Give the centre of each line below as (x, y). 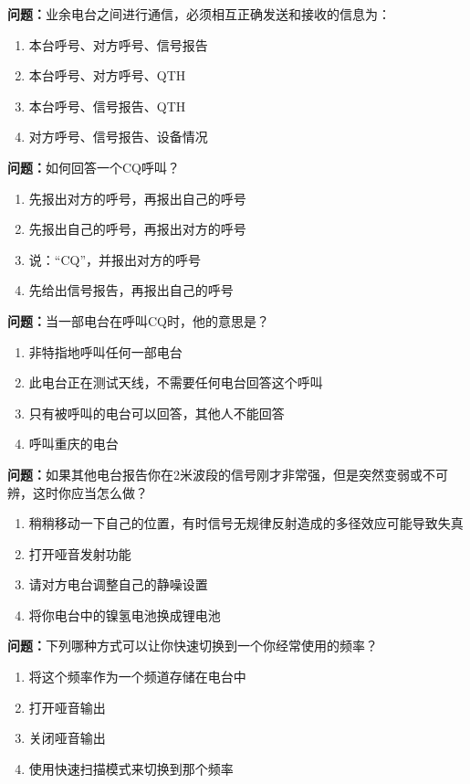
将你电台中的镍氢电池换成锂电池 (125, 614)
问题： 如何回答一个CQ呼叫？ (94, 167)
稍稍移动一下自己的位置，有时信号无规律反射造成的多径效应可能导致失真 (246, 523)
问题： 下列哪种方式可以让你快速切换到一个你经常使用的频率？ (193, 646)
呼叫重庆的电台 (73, 444)
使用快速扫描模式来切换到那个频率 (131, 768)
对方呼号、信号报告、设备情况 (118, 137)
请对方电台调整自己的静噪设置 (118, 584)
